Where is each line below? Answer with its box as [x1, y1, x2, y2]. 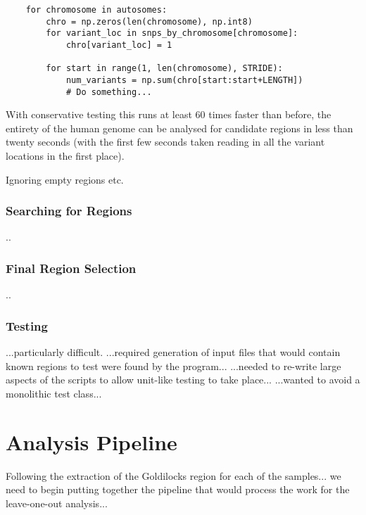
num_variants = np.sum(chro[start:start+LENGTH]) [65, 75, 303, 85]
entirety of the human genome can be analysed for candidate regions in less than [6, 120, 353, 135]
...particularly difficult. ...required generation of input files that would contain [6, 345, 341, 360]
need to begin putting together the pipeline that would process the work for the [6, 482, 350, 497]
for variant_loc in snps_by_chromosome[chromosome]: [46, 28, 298, 39]
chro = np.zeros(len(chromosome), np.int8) [46, 16, 253, 27]
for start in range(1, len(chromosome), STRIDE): [46, 63, 283, 74]
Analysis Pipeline [6, 427, 177, 456]
